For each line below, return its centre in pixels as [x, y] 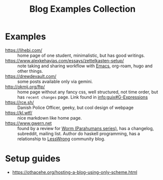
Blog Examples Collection [82, 9]
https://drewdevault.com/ [31, 76]
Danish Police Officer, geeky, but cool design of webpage [76, 107]
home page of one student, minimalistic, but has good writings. [81, 55]
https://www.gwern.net [28, 123]
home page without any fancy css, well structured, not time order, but [88, 92]
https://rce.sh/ [20, 102]
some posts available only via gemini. [55, 81]
